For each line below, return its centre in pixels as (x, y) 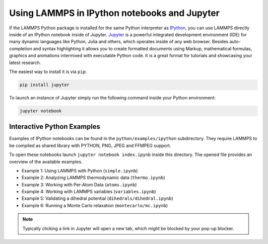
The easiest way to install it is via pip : (48, 72)
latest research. (25, 63)
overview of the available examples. (46, 162)
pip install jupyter (44, 85)
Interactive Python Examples (55, 127)
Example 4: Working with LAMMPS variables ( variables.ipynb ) (89, 192)
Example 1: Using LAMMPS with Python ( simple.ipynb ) (80, 170)
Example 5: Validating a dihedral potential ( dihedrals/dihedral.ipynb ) (98, 198)
